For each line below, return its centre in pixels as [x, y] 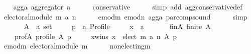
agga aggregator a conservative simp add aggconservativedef [128, 6]
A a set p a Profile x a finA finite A [117, 26]
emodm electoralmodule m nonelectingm [77, 46]
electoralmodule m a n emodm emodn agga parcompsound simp [125, 16]
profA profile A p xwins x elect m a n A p [95, 36]
